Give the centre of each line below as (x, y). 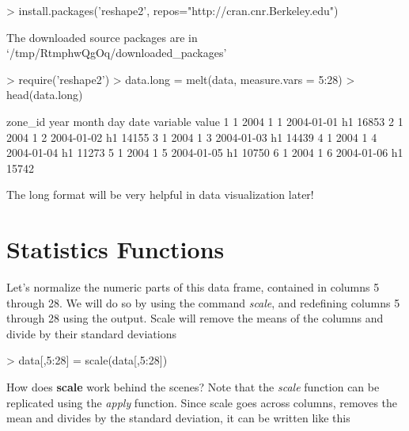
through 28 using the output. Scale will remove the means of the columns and (195, 318)
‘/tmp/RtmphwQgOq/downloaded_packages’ (117, 53)
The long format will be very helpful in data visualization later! (160, 195)
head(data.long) (45, 95)
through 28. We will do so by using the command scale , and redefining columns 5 (203, 302)
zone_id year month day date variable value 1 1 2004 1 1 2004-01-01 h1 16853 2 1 (205, 121)
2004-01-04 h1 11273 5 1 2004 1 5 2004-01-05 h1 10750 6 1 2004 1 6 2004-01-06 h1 (205, 153)
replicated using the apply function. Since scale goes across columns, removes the (202, 402)
